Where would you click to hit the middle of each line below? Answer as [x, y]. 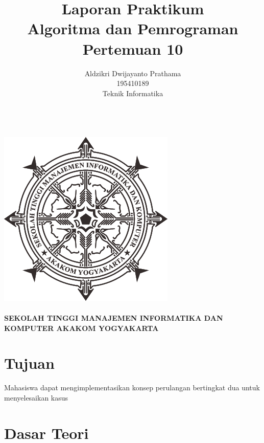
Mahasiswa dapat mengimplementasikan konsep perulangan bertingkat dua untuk [132, 387]
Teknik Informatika [133, 93]
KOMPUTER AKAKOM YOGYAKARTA [81, 328]
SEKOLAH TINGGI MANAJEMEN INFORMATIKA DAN [114, 318]
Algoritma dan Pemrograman [133, 28]
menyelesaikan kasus [36, 397]
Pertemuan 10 [133, 48]
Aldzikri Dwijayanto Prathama [133, 73]
